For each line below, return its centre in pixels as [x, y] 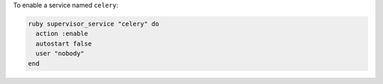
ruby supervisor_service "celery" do [94, 24]
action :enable [62, 34]
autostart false [64, 43]
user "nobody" [60, 54]
